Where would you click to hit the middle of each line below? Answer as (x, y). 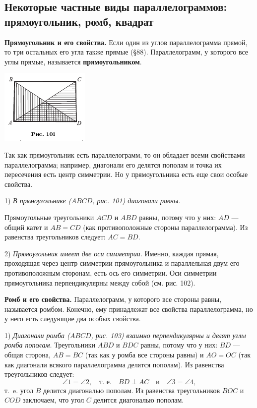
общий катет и (26, 227)
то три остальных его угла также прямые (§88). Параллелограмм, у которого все (127, 52)
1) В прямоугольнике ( (38, 201)
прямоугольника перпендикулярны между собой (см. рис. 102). (100, 282)
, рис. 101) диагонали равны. (136, 201)
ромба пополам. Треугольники (50, 345)
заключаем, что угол (53, 400)
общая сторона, (28, 355)
